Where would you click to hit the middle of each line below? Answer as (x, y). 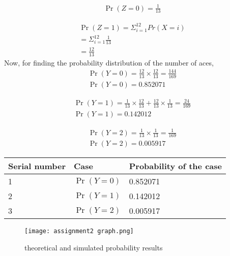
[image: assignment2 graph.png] (79, 231)
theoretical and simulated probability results (94, 248)
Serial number (37, 166)
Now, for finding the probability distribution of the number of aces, (109, 62)
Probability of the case (175, 166)
